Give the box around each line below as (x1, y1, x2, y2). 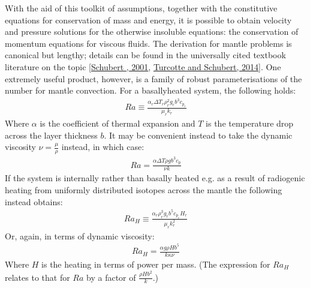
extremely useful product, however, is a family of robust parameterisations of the (5, 72, 302, 85)
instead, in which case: (61, 140, 145, 153)
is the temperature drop (206, 117, 294, 130)
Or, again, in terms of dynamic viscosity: (5, 229, 155, 242)
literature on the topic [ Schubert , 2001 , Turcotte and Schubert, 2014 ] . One (5, 60, 281, 73)
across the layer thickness (5, 128, 98, 141)
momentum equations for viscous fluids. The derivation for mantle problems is (5, 37, 292, 49)
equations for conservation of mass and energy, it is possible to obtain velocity (5, 13, 292, 26)
